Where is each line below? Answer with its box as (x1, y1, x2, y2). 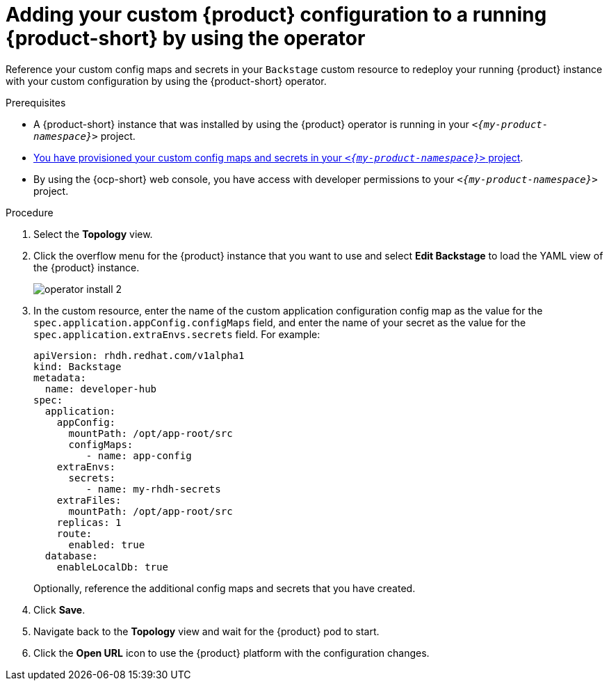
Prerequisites (6, 96, 66, 109)
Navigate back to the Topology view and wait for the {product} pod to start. (33, 625, 380, 637)
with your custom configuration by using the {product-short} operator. (6, 74, 327, 87)
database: (44, 550, 98, 561)
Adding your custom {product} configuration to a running (6, 3, 547, 26)
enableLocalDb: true (56, 561, 168, 573)
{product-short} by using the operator (6, 26, 366, 50)
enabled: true (68, 539, 145, 550)
